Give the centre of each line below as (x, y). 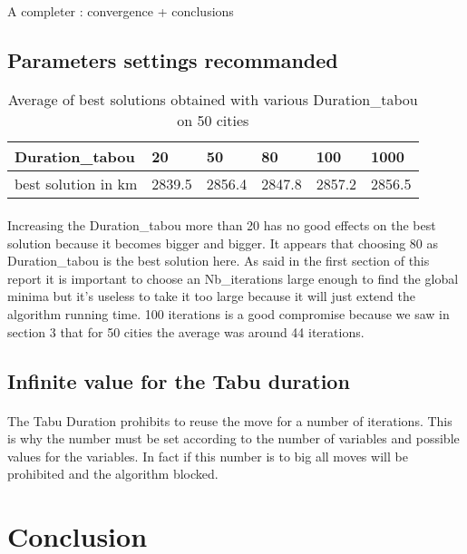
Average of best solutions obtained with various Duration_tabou (213, 100)
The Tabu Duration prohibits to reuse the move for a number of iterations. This (230, 420)
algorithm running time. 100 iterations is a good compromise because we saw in (229, 313)
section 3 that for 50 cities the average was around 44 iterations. (186, 331)
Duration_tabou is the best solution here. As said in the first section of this (219, 261)
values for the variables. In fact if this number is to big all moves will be (208, 456)
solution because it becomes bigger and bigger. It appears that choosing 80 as (223, 243)
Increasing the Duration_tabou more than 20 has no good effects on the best (222, 224)
